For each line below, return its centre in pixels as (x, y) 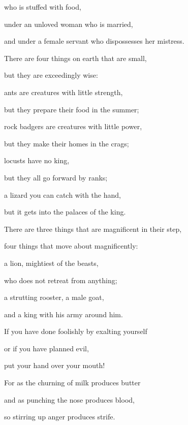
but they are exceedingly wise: (51, 75)
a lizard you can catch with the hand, (62, 194)
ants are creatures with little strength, (64, 92)
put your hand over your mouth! (55, 365)
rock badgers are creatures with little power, (73, 126)
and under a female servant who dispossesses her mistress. (94, 41)
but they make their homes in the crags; (67, 143)
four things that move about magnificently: (71, 246)
